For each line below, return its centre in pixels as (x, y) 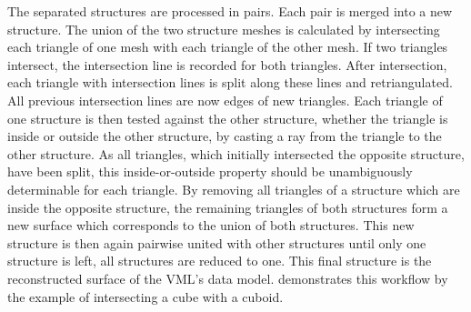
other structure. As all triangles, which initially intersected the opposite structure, (236, 153)
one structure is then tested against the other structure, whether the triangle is (228, 118)
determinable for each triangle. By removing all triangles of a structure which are (234, 189)
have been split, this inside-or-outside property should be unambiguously (210, 171)
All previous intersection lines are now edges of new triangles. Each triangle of (225, 100)
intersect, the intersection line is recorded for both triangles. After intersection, (227, 64)
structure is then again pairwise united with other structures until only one (217, 242)
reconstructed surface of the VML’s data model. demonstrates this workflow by (228, 278)
